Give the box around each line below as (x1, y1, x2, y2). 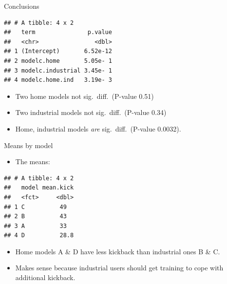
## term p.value (4, 29, 112, 36)
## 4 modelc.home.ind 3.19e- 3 (4, 76, 112, 84)
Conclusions (4, 1, 39, 11)
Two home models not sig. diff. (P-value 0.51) (15, 91, 154, 101)
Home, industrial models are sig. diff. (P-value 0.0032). (15, 123, 181, 133)
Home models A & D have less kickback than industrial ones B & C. (15, 246, 220, 256)
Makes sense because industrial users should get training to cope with (15, 263, 224, 273)
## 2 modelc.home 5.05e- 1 (4, 57, 112, 64)
